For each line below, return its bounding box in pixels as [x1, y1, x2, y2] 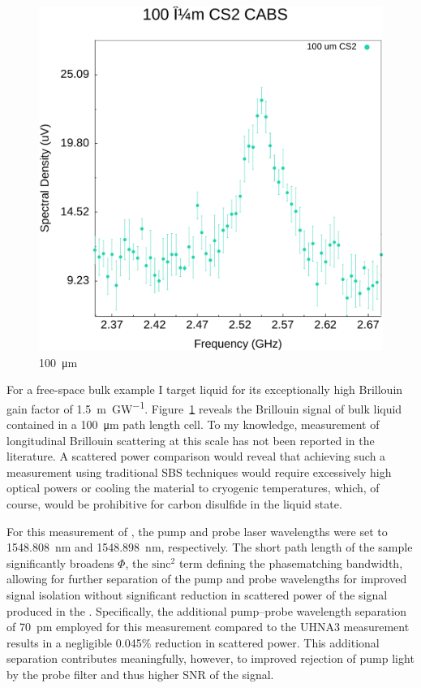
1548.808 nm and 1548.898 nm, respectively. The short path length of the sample [6, 539, 413, 556]
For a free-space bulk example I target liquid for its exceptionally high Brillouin [6, 381, 403, 398]
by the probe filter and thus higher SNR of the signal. [6, 665, 274, 682]
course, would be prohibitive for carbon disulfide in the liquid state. [6, 495, 342, 512]
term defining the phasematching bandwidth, [178, 554, 403, 571]
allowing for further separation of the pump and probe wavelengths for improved [6, 570, 407, 587]
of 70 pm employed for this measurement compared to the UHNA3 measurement [6, 618, 410, 635]
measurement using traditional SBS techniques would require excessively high [6, 463, 392, 480]
